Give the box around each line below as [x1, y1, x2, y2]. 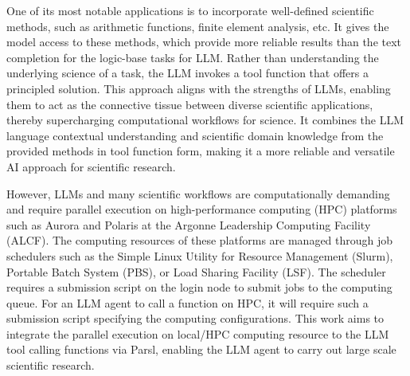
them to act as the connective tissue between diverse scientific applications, [6, 96, 373, 112]
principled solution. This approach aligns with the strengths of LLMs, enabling [6, 80, 391, 96]
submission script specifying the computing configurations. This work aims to [6, 310, 385, 327]
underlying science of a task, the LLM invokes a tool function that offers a [6, 65, 369, 81]
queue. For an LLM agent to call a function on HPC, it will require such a [6, 294, 369, 311]
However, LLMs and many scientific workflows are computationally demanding [6, 185, 390, 202]
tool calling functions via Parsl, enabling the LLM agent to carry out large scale [6, 341, 396, 358]
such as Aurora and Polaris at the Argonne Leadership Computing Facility [6, 216, 371, 233]
